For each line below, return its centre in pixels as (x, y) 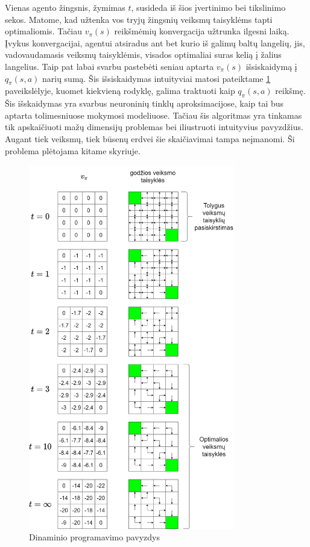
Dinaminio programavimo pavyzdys (94, 537)
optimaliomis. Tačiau (44, 31)
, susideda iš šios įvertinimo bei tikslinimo (208, 7)
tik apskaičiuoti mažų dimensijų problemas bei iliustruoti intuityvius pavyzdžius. (154, 127)
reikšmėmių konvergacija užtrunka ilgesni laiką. (202, 31)
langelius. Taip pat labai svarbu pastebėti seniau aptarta (109, 66)
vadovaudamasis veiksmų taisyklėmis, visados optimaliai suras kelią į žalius (143, 55)
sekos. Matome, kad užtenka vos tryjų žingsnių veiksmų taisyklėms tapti (139, 19)
